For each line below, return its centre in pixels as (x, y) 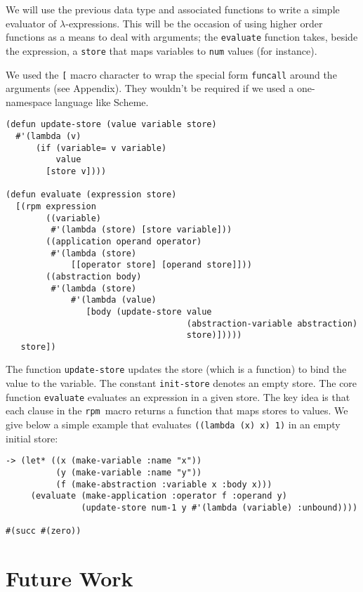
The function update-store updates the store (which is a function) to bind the (176, 369)
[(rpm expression (56, 206)
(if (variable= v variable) (101, 148)
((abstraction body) (94, 276)
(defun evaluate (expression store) (91, 195)
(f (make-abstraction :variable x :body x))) (164, 484)
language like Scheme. (102, 101)
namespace (29, 101)
